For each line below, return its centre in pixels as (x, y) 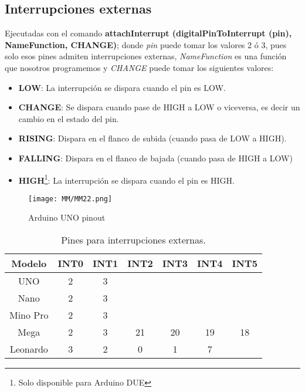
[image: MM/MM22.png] (70, 199)
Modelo (29, 263)
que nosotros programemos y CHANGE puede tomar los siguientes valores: (139, 67)
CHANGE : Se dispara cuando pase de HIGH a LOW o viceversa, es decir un (159, 107)
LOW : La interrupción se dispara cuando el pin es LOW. (122, 87)
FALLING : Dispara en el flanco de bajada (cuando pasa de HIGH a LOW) (155, 158)
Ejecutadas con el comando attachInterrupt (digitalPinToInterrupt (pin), (148, 33)
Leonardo (29, 349)
